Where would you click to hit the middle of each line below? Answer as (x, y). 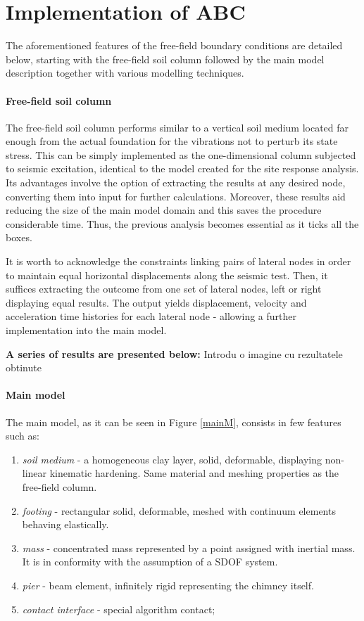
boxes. (19, 237)
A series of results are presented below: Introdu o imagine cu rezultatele (174, 353)
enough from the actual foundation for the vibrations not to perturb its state (172, 141)
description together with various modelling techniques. (125, 73)
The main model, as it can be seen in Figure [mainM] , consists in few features (174, 422)
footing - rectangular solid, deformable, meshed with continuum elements (179, 510)
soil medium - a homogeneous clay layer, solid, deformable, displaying (172, 459)
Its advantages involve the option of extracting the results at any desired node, (176, 183)
